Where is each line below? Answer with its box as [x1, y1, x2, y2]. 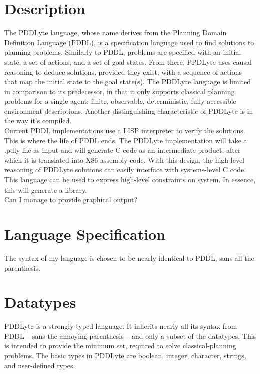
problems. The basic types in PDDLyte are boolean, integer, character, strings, [4, 350, 246, 361]
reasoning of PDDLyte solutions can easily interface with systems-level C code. [4, 164, 246, 175]
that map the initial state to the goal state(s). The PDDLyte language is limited [4, 76, 251, 87]
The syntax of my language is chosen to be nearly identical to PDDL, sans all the [4, 252, 254, 263]
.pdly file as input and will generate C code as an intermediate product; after [4, 145, 241, 155]
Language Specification [4, 224, 166, 244]
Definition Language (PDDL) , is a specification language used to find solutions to [4, 37, 254, 47]
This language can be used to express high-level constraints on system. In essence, [4, 174, 256, 185]
